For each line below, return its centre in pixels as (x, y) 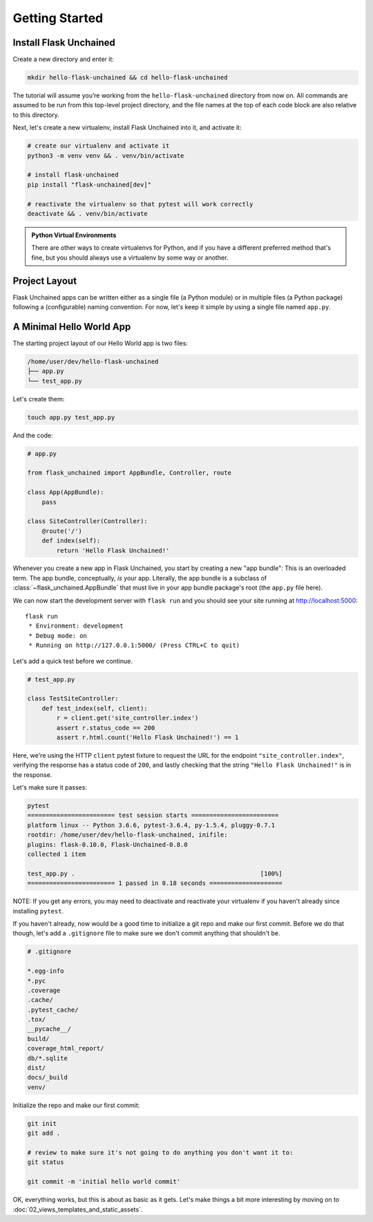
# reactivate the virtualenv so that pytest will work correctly (140, 204)
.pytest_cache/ (53, 1010)
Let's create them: (39, 399)
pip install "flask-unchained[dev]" (89, 184)
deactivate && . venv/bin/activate (87, 213)
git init (42, 1123)
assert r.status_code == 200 (106, 728)
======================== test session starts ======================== (153, 815)
